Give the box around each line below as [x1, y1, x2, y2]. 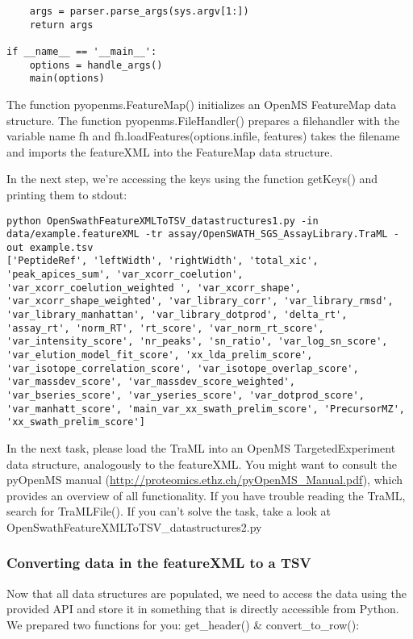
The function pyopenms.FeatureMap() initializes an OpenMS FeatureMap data [6, 95, 397, 112]
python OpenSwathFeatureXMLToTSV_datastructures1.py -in [6, 215, 319, 227]
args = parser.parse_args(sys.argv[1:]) [29, 6, 249, 17]
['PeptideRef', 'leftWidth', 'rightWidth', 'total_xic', [6, 255, 319, 267]
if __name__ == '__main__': [6, 45, 157, 57]
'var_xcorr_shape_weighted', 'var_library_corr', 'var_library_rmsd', [6, 295, 394, 307]
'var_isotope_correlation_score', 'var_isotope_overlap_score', [6, 362, 359, 374]
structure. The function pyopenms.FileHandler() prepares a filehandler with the [6, 111, 400, 128]
